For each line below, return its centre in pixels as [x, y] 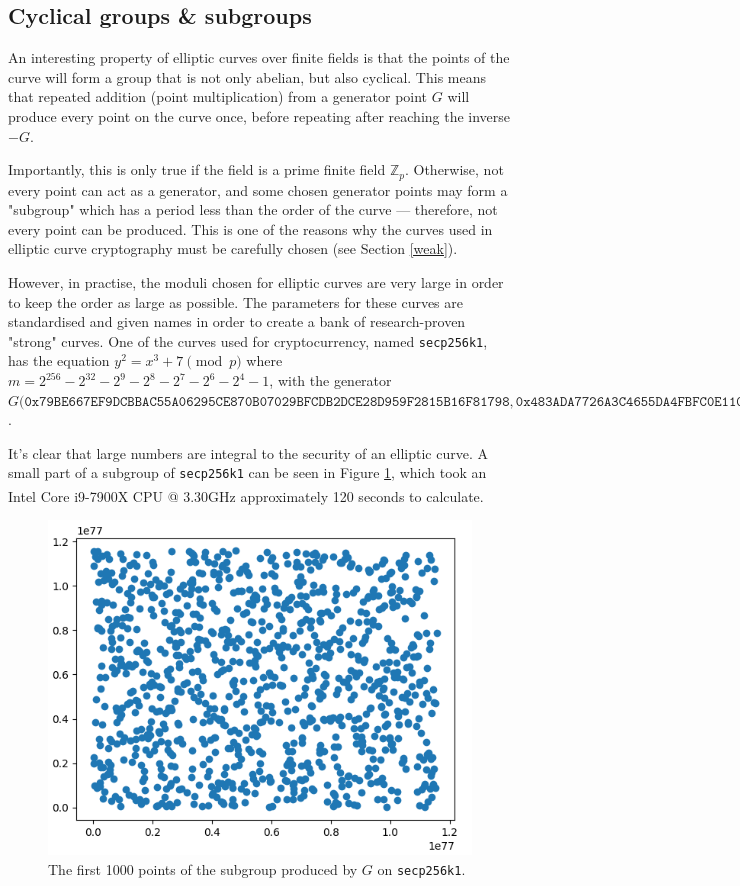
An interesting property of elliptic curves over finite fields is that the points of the [259, 57]
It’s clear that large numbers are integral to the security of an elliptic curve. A [248, 452]
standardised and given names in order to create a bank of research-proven [237, 321]
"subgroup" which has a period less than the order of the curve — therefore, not [253, 209]
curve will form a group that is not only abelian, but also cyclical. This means [247, 76]
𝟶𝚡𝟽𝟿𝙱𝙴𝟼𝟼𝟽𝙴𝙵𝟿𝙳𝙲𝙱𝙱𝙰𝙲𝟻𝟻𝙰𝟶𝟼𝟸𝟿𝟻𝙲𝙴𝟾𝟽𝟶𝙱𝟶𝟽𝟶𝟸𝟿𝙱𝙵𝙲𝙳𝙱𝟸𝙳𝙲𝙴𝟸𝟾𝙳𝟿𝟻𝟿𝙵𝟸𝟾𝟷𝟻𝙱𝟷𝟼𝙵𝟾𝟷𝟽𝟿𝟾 [267, 401]
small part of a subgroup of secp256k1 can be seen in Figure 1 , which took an [247, 472]
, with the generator [330, 380]
